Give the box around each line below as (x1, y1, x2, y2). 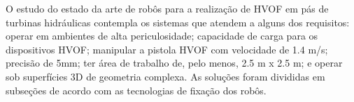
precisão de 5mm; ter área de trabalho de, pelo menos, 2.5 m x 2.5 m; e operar (6, 56, 343, 70)
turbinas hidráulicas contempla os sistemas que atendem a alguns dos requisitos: (6, 15, 350, 29)
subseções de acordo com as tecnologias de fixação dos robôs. (6, 83, 267, 97)
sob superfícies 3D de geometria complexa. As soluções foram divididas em (6, 69, 325, 83)
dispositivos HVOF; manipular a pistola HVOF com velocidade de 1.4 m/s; (6, 42, 328, 56)
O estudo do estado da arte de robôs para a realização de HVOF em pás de (6, 1, 329, 15)
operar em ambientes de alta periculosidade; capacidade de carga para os (6, 28, 318, 43)
